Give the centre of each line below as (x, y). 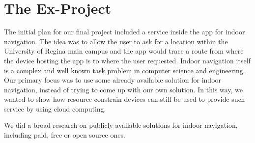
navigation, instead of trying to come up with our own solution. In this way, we (124, 89)
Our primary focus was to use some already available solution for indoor (113, 80)
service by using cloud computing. (55, 108)
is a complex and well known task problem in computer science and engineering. (125, 70)
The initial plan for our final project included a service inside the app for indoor (125, 32)
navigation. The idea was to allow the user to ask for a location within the (116, 41)
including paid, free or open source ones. (65, 135)
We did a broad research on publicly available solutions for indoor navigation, (121, 125)
